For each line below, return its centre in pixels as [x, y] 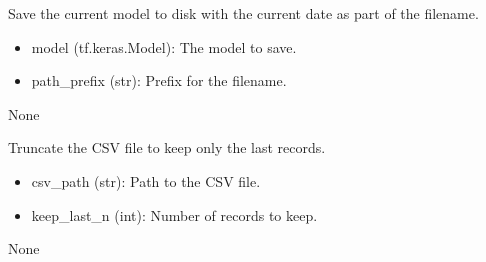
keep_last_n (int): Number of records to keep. [174, 214]
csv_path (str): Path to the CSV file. [146, 180]
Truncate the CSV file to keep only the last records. [167, 147]
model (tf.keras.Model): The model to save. [164, 46]
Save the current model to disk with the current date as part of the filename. [243, 13]
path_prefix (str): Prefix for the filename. [159, 80]
